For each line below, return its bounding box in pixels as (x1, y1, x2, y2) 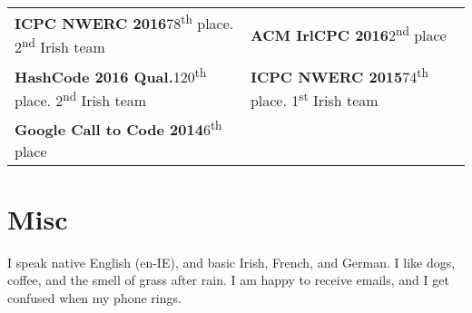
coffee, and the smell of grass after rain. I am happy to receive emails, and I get (7, 270, 449, 289)
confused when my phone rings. (7, 288, 182, 307)
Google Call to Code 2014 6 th (15, 116, 222, 141)
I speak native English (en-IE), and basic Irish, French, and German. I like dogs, (7, 252, 456, 271)
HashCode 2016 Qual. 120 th (15, 63, 207, 87)
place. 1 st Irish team (250, 86, 379, 112)
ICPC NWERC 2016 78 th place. (15, 10, 234, 34)
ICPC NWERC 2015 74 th (250, 63, 428, 87)
